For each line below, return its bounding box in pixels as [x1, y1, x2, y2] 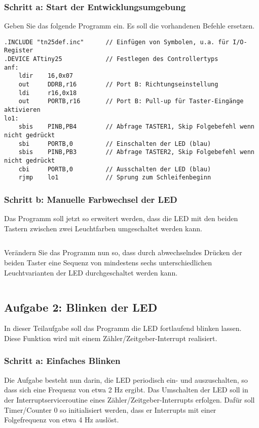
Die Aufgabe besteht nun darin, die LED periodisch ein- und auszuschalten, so [4, 374, 248, 385]
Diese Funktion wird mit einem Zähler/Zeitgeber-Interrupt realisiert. [4, 332, 217, 343]
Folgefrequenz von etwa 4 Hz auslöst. [4, 414, 119, 425]
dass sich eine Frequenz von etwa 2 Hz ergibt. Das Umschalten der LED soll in [4, 384, 248, 395]
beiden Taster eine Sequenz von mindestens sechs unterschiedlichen [4, 257, 212, 267]
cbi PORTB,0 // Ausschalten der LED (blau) [18, 165, 211, 173]
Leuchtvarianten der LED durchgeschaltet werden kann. [4, 267, 178, 278]
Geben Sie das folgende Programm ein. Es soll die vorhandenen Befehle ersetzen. [4, 20, 255, 31]
